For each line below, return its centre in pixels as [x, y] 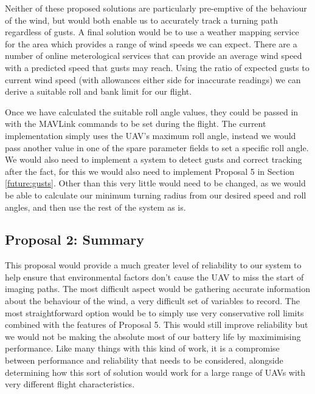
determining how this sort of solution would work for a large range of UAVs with [155, 372]
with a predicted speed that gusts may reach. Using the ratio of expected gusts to [157, 67]
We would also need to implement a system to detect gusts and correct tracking [154, 159]
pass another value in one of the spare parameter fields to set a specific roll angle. [157, 147]
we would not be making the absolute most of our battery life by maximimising [153, 336]
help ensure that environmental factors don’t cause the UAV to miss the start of [154, 277]
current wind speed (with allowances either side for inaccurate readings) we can [153, 79]
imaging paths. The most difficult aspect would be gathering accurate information [158, 289]
